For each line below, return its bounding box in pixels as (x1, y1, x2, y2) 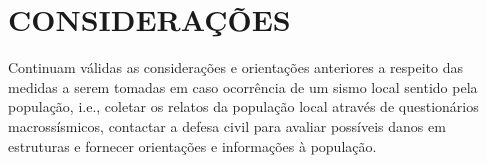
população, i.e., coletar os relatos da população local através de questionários (8, 96, 479, 117)
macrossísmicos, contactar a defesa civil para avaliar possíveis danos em (8, 115, 446, 136)
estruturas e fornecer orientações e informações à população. (8, 135, 377, 156)
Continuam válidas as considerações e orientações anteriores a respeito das (8, 57, 463, 78)
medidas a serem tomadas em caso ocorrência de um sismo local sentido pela (8, 76, 478, 97)
